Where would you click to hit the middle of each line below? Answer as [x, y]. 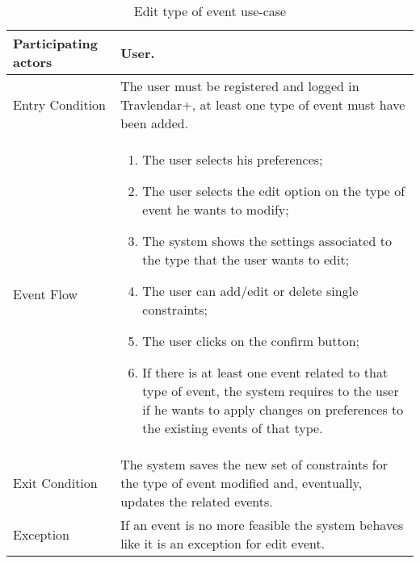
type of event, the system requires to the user [271, 391]
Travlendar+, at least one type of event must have [263, 104]
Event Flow [46, 294]
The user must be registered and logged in [240, 86]
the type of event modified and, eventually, [241, 483]
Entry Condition [59, 104]
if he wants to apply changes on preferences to [273, 409]
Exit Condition [55, 483]
